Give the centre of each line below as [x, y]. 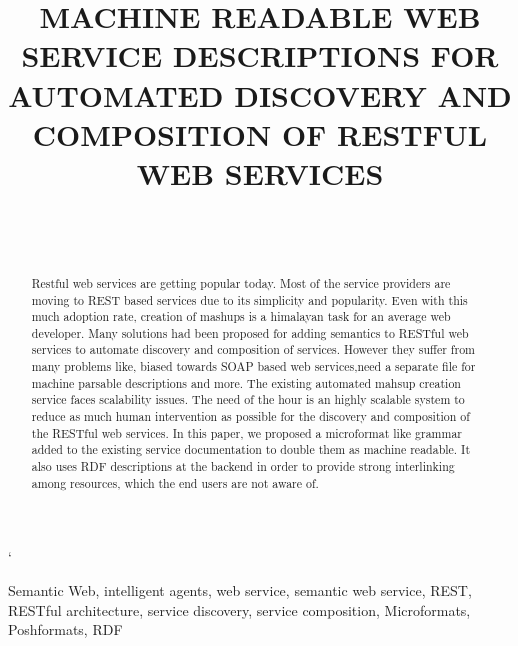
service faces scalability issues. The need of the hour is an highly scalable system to [248, 399]
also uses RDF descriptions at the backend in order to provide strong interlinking [243, 466]
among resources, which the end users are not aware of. [175, 482]
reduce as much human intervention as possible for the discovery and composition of [250, 416]
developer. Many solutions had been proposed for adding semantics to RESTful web [250, 332]
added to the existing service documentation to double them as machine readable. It [251, 449]
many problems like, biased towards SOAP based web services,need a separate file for [253, 366]
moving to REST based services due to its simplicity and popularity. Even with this [249, 299]
